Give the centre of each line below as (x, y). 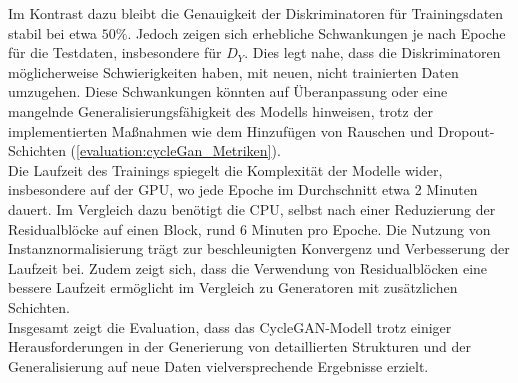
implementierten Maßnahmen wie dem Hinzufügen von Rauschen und (221, 130)
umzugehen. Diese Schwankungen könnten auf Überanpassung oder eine (228, 91)
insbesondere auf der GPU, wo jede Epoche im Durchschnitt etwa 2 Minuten (243, 189)
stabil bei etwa (53, 32)
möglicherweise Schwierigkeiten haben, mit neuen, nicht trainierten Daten (233, 71)
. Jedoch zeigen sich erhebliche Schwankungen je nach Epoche (316, 32)
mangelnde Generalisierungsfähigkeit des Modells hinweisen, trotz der (220, 110)
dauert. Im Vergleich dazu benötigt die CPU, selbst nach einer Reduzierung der (252, 208)
